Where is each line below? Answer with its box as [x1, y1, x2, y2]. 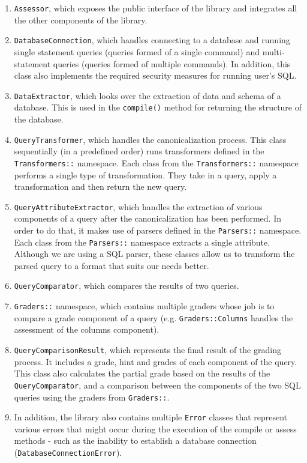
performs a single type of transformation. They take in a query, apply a [14, 168, 277, 181]
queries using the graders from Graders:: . [14, 390, 170, 403]
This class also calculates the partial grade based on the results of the [14, 367, 270, 380]
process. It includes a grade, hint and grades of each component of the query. [14, 355, 297, 368]
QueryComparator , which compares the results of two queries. [14, 279, 239, 292]
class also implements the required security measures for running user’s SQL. [14, 69, 297, 82]
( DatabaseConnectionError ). [14, 446, 122, 458]
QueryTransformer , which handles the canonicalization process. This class [14, 133, 287, 145]
